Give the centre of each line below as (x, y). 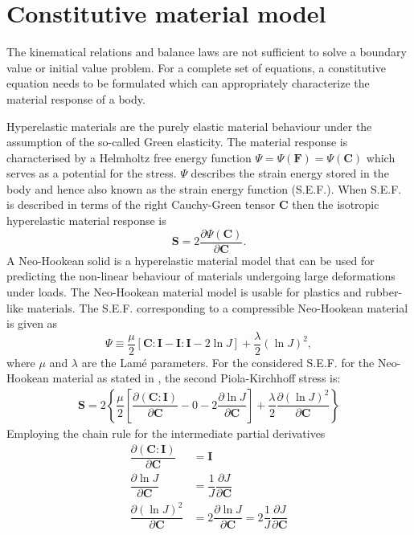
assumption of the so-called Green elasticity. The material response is (177, 142)
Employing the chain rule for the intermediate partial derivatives (166, 433)
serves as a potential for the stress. (92, 173)
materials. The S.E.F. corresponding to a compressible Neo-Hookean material (217, 307)
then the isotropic (336, 204)
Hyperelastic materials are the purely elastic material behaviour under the (189, 126)
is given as (32, 323)
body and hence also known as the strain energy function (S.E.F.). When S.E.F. (204, 188)
